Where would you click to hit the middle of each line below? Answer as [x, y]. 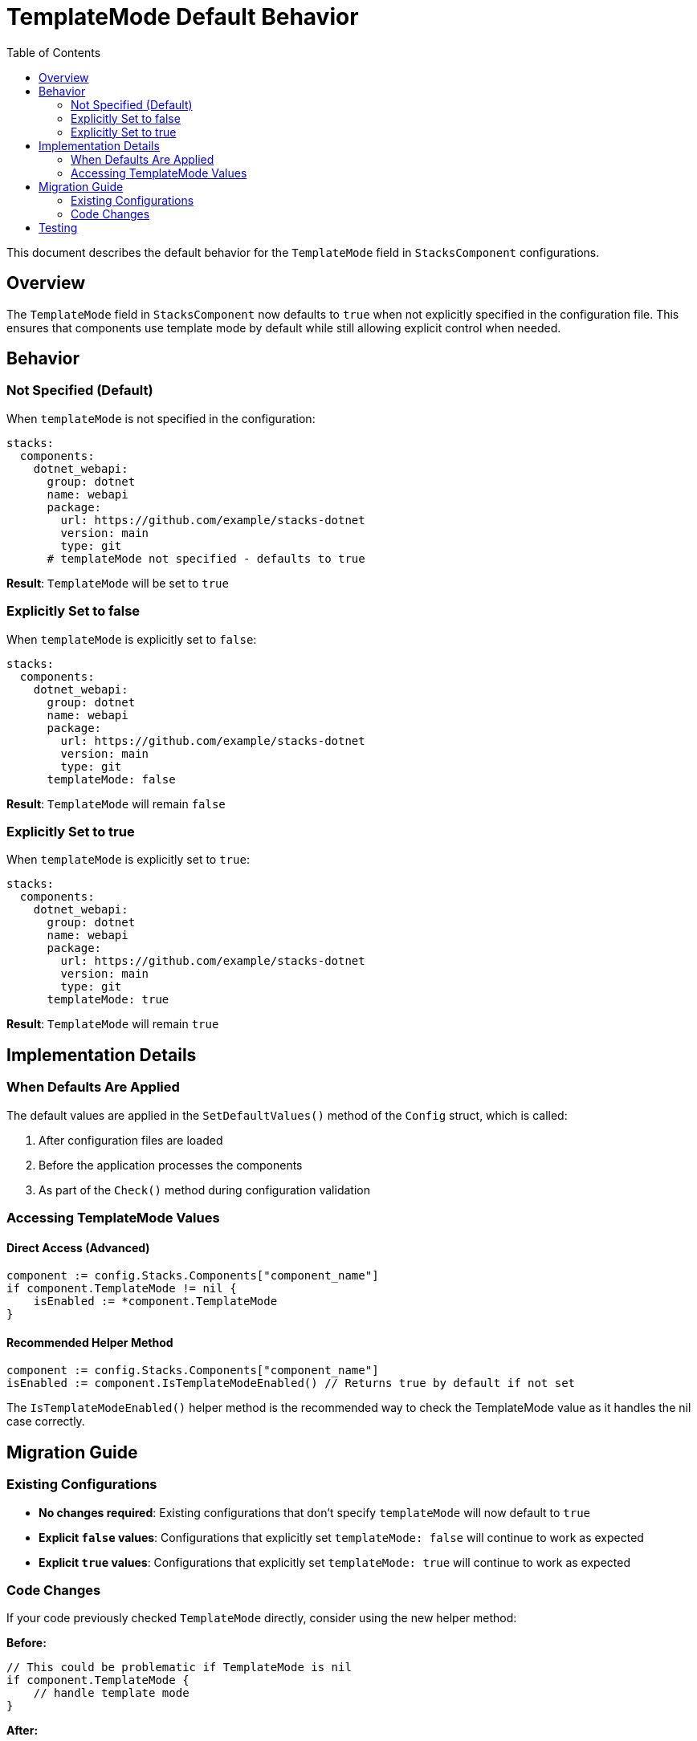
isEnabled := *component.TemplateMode [155, 1302]
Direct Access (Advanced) [78, 1247]
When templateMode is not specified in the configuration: [161, 418]
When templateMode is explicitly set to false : [132, 639]
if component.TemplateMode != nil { [122, 1289]
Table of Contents [54, 52]
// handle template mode [111, 1693]
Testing [58, 227]
